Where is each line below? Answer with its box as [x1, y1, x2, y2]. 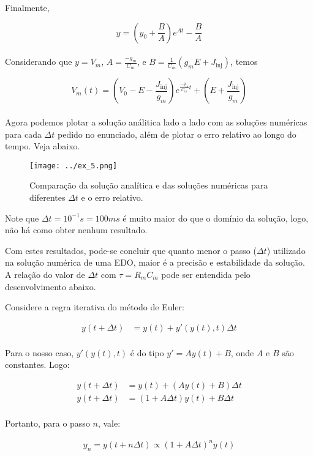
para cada [5, 127, 42, 140]
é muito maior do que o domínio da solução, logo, [123, 211, 309, 224]
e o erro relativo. [81, 191, 143, 204]
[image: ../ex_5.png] [29, 161, 118, 170]
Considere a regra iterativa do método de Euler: [5, 301, 184, 313]
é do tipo [130, 346, 164, 359]
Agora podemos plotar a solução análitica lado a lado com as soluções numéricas [5, 116, 307, 129]
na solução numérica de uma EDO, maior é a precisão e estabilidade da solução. [5, 256, 305, 269]
